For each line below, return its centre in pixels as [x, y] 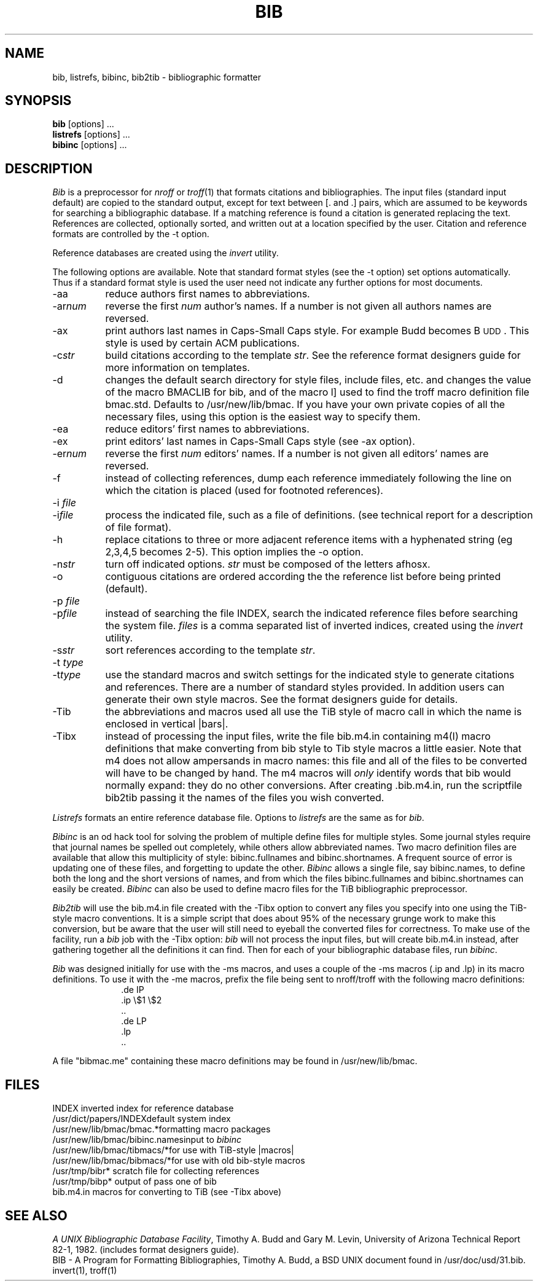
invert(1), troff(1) [85, 1270]
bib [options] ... [83, 124]
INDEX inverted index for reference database [143, 1108]
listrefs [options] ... [91, 135]
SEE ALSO [36, 1215]
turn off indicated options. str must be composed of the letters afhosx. [268, 564]
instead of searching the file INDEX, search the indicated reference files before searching [312, 614]
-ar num [69, 306]
